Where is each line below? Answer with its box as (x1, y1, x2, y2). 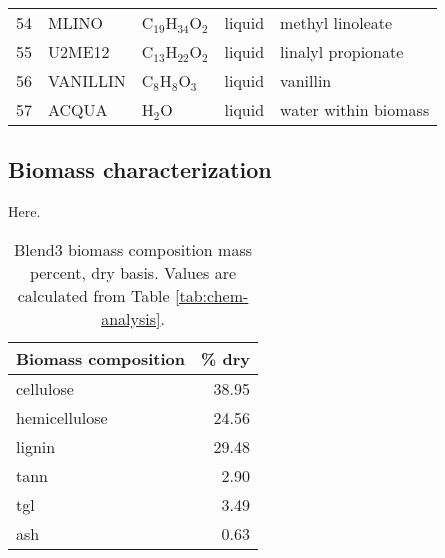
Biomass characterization (8, 154, 272, 185)
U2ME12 (48, 40, 110, 63)
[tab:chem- (175, 283, 249, 307)
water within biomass (280, 98, 430, 121)
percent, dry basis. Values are (29, 260, 237, 284)
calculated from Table (17, 283, 170, 307)
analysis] (101, 306, 161, 330)
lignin (16, 434, 56, 458)
